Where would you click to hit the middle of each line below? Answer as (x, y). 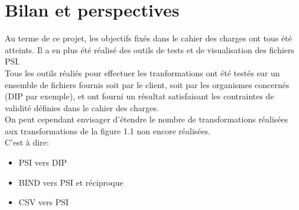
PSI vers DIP (43, 162)
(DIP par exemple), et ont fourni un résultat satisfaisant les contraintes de (139, 96)
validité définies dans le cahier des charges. (82, 107)
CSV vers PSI (44, 202)
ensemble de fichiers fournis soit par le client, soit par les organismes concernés (147, 84)
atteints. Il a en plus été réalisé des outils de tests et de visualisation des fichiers (150, 49)
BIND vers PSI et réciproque (71, 182)
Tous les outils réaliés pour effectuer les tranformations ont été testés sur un (142, 72)
